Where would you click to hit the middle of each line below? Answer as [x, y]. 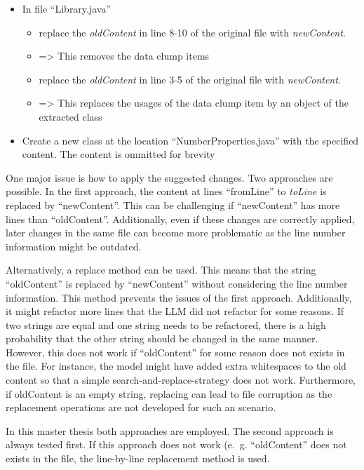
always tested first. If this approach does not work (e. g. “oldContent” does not [176, 444]
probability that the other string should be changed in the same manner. [162, 338]
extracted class [70, 116]
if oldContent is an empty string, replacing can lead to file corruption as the [169, 393]
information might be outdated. [74, 246]
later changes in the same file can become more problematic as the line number [176, 233]
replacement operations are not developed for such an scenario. [141, 407]
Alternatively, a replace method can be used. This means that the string [161, 270]
